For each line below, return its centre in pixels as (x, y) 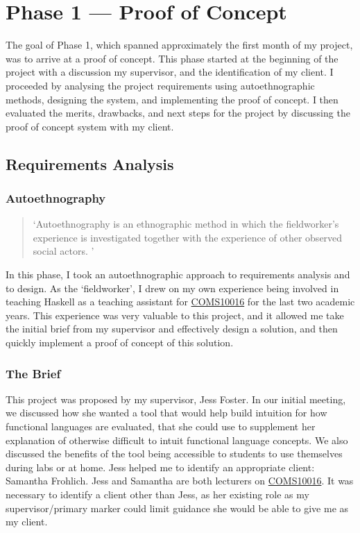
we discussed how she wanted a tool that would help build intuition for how (166, 413)
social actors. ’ (63, 251)
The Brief (33, 373)
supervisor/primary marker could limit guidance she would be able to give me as (177, 508)
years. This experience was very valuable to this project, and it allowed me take (175, 315)
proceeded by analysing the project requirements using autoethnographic (160, 85)
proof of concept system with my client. (90, 126)
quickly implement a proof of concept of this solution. (120, 342)
